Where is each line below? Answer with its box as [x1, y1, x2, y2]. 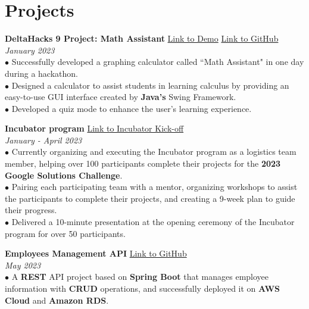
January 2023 [5, 43, 55, 56]
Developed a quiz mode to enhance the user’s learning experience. [11, 102, 252, 114]
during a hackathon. [5, 67, 78, 79]
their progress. [5, 204, 57, 216]
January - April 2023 [5, 133, 82, 146]
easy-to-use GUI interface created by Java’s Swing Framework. [5, 90, 236, 103]
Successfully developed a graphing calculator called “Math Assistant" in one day [11, 55, 304, 68]
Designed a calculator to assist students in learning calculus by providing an [11, 79, 289, 91]
